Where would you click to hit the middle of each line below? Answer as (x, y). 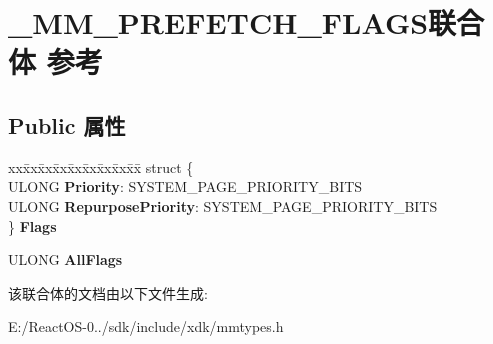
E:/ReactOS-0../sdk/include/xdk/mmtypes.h (146, 326)
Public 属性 (67, 124)
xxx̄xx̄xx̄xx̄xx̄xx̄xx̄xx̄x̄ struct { (101, 166)
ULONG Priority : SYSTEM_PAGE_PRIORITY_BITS (185, 186)
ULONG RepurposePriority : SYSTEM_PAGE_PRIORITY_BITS (223, 205)
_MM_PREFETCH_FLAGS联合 (246, 22)
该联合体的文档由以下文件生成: (108, 292)
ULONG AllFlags (65, 259)
